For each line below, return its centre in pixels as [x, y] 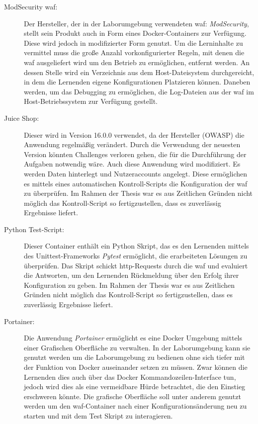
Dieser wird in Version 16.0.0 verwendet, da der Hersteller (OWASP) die [134, 134]
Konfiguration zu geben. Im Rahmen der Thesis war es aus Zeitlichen [129, 285]
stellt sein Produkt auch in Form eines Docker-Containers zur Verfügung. [135, 33]
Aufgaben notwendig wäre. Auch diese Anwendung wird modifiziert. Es [132, 164]
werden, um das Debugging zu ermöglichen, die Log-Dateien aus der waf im [139, 91]
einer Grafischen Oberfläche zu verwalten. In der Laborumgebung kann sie [137, 347]
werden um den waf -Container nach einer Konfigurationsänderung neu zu [135, 406]
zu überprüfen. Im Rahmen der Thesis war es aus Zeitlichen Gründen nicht [138, 193]
